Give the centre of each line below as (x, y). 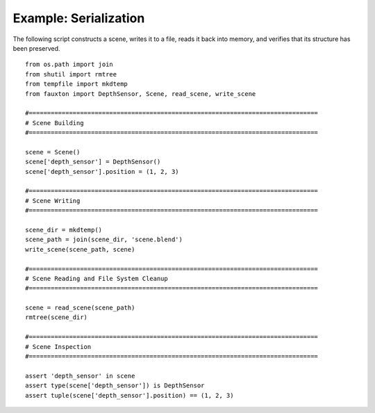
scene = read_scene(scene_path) (80, 308)
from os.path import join (69, 65)
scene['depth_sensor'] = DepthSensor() (93, 162)
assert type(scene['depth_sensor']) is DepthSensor (115, 386)
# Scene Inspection (58, 347)
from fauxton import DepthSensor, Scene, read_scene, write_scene (141, 94)
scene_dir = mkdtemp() (64, 230)
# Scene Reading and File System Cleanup (97, 278)
